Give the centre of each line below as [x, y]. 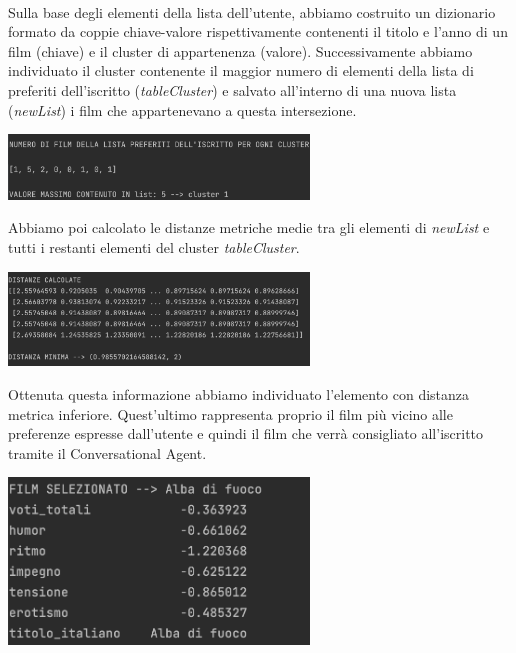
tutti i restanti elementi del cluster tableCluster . [154, 246]
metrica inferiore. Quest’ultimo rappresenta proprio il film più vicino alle [230, 413]
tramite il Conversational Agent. [107, 452]
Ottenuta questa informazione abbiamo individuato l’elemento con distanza [239, 393]
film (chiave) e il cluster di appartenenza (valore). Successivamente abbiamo [240, 50]
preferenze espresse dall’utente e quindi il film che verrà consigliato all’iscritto [246, 433]
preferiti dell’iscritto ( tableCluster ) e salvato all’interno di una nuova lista [232, 89]
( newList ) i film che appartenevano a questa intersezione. [182, 109]
